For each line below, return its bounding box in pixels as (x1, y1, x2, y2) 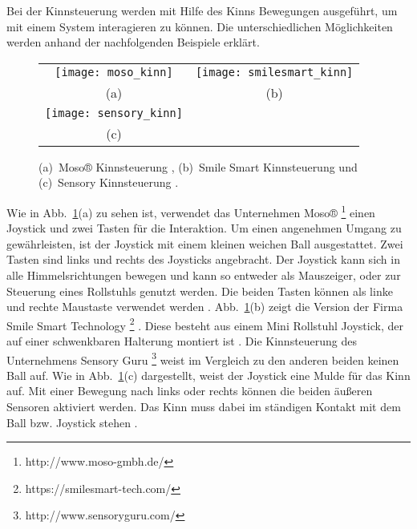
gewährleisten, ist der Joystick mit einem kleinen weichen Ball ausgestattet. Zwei (6, 235, 403, 252)
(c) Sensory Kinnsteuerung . (38, 174, 179, 191)
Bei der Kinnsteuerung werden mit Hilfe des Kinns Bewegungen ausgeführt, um (6, 2, 398, 18)
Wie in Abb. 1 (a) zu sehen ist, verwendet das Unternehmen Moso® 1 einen (6, 201, 375, 220)
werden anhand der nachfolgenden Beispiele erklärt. (6, 34, 260, 50)
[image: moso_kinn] (55, 65, 173, 79)
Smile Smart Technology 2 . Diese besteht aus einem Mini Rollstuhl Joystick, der (6, 314, 403, 333)
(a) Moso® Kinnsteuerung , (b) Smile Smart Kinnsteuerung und (38, 158, 358, 175)
